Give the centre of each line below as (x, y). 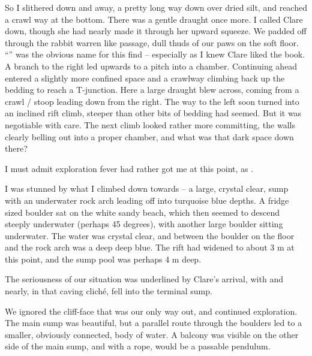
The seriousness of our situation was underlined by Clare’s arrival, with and (144, 279)
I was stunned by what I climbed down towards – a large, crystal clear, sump (147, 188)
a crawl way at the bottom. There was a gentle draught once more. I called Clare (154, 19)
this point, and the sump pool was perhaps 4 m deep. (103, 259)
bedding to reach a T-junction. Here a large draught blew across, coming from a (152, 90)
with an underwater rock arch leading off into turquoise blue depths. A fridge (147, 200)
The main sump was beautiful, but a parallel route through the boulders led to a (154, 323)
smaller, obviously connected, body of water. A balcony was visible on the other (152, 334)
